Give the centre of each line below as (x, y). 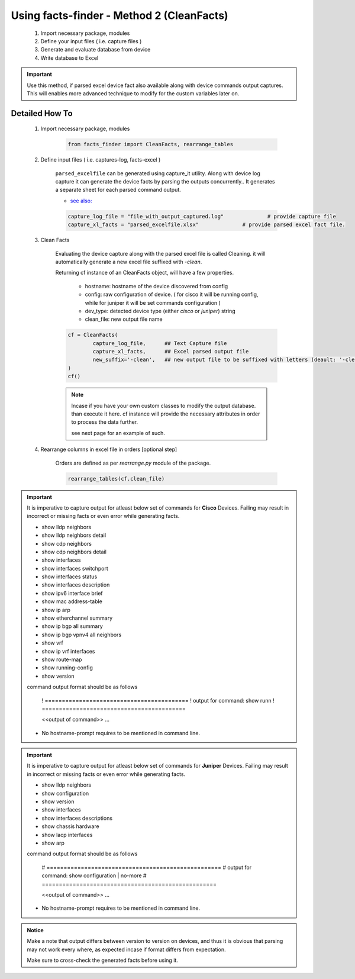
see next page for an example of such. (118, 433)
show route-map (62, 659)
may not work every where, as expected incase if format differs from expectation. (126, 949)
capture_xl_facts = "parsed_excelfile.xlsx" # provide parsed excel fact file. (206, 225)
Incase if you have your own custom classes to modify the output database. (164, 405)
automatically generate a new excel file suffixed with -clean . (129, 262)
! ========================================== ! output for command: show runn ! (158, 700)
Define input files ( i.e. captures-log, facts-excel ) (101, 160)
